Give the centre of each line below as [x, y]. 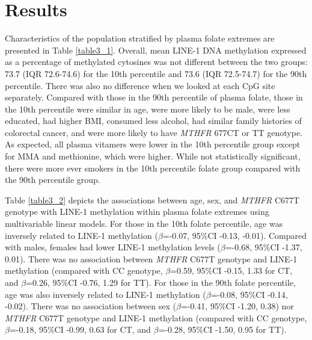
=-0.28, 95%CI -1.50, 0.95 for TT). [222, 329]
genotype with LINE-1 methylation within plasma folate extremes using [137, 212]
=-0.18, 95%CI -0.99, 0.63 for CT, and [80, 329]
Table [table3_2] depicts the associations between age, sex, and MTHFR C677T [152, 199]
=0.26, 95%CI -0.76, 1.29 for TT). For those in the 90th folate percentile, [161, 282]
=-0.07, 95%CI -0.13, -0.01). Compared [235, 235]
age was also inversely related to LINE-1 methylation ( [106, 294]
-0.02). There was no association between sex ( [90, 306]
